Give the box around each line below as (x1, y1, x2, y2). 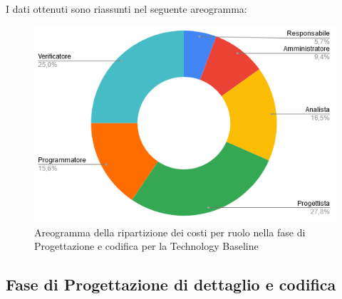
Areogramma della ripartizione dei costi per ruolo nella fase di (34, 224, 306, 239)
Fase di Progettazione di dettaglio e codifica (6, 273, 336, 295)
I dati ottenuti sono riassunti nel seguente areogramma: (6, 1, 247, 16)
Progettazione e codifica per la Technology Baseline (34, 238, 259, 253)
